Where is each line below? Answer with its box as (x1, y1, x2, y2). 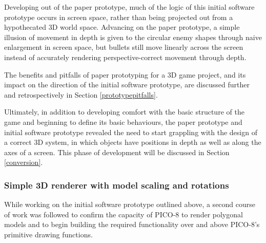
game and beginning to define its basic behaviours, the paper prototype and (4, 116, 242, 127)
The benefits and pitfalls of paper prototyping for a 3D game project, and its (4, 69, 246, 80)
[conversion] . (4, 157, 43, 167)
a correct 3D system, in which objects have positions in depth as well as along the (4, 137, 261, 147)
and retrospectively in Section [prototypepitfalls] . (4, 89, 158, 100)
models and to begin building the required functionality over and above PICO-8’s (4, 219, 260, 230)
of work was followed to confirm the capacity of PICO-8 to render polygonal (4, 209, 243, 219)
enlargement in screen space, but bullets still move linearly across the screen (4, 42, 243, 52)
